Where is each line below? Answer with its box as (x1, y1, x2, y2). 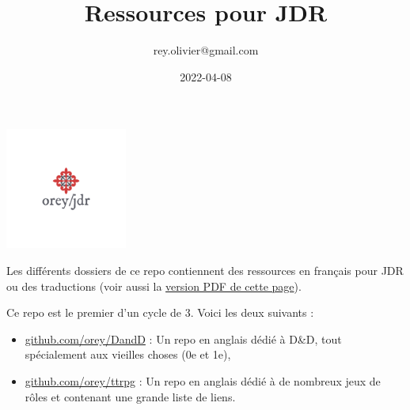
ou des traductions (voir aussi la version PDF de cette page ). (6, 277, 302, 294)
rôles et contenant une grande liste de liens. (25, 388, 236, 404)
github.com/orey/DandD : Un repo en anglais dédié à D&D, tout (25, 330, 342, 347)
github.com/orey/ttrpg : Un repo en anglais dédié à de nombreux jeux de (25, 373, 381, 389)
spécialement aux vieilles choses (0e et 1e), (25, 346, 231, 363)
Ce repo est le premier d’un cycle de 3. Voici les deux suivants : (6, 304, 314, 321)
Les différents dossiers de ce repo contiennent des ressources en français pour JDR (6, 262, 404, 279)
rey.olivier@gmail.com (153, 42, 259, 58)
